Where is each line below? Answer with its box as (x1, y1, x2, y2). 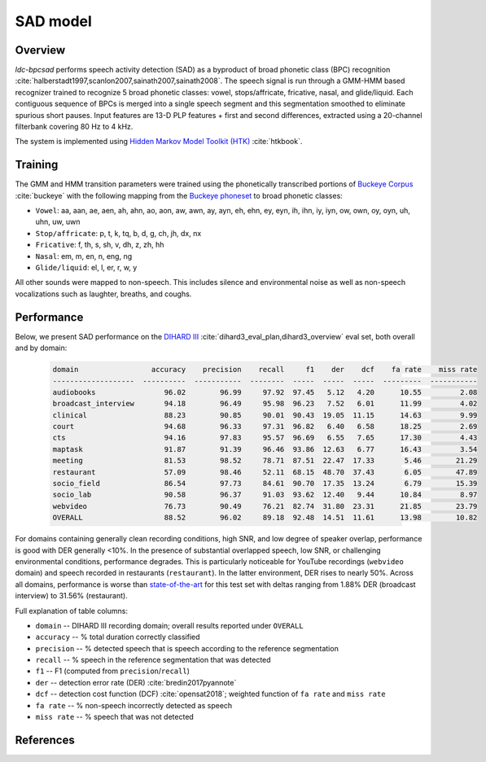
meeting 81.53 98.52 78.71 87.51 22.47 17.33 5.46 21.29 (52, 456, 478, 466)
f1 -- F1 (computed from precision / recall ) (35, 666, 190, 676)
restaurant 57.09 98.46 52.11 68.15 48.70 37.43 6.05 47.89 (52, 467, 478, 476)
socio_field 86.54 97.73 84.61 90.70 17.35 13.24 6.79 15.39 (52, 479, 478, 488)
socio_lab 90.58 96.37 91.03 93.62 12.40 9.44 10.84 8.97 (52, 490, 478, 500)
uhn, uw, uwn (35, 217, 81, 227)
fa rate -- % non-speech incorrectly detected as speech (35, 700, 233, 710)
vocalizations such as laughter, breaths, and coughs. (15, 289, 192, 299)
